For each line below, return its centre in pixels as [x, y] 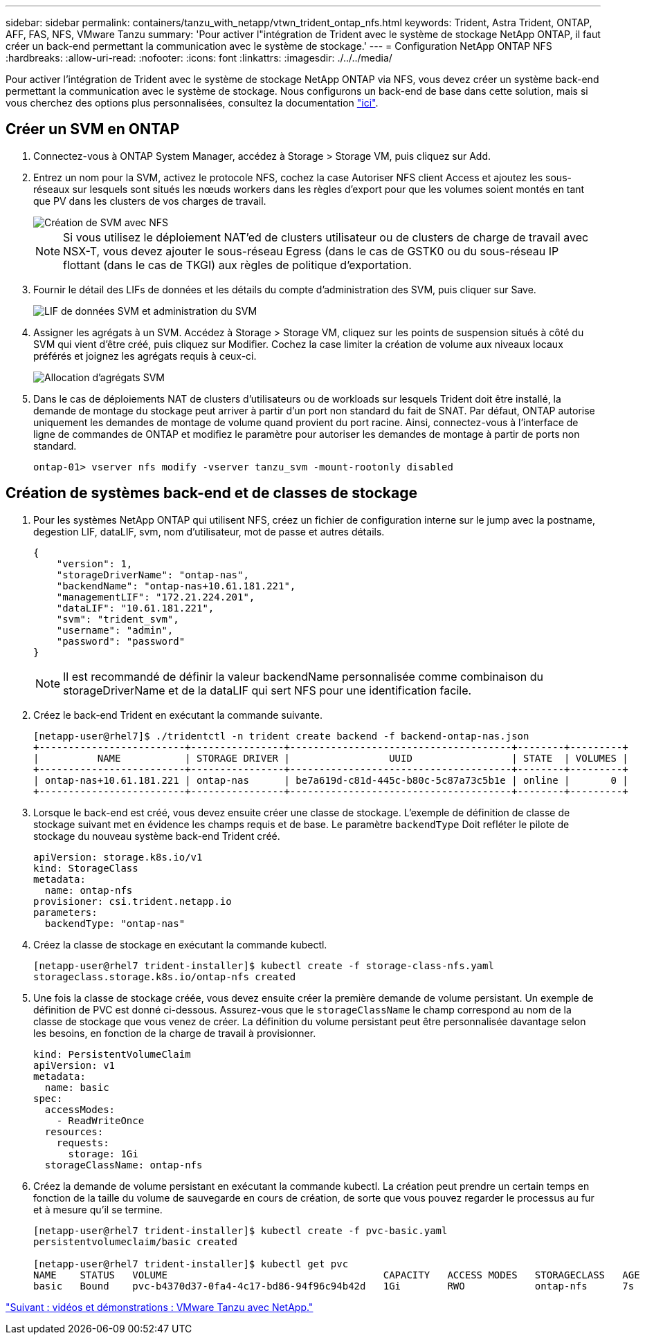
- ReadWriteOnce [100, 1120]
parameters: [65, 912]
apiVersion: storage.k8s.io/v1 [118, 857]
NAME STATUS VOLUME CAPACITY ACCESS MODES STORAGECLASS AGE [337, 1275]
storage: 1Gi [103, 1154]
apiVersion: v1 [74, 1065]
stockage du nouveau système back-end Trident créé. [157, 836]
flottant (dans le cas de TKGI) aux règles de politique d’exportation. [237, 265]
